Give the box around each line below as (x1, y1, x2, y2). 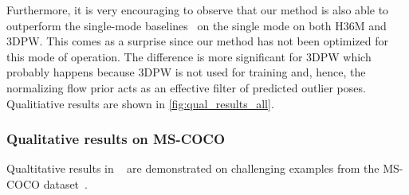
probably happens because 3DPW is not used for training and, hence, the (6, 64, 366, 80)
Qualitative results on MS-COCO (6, 129, 226, 149)
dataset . (43, 175, 88, 192)
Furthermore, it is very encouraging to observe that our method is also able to (6, 2, 389, 18)
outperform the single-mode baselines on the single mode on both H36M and (6, 17, 387, 33)
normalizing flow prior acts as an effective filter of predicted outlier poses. (6, 79, 366, 96)
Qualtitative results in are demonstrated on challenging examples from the (6, 160, 380, 177)
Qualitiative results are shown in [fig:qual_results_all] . (6, 95, 274, 111)
